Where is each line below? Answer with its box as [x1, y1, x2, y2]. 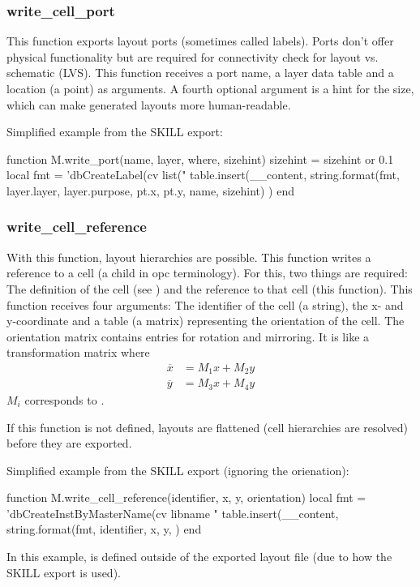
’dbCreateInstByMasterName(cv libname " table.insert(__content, [6, 504, 339, 521]
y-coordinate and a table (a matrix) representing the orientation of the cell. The [6, 312, 405, 329]
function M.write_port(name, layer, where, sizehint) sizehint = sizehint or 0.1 [6, 150, 394, 167]
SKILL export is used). [6, 563, 121, 581]
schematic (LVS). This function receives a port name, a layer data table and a [6, 64, 394, 81]
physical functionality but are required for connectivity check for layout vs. [6, 48, 379, 65]
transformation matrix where [6, 344, 150, 361]
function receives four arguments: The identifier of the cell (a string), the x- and [6, 296, 404, 313]
